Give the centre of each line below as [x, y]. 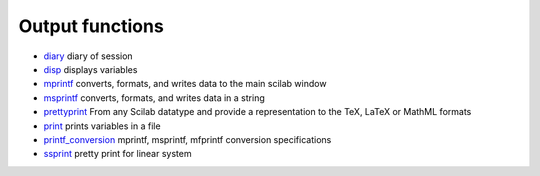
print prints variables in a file [102, 126]
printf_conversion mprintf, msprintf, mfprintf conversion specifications [187, 139]
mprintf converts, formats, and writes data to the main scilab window [185, 84]
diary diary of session [88, 56]
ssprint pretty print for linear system [117, 154]
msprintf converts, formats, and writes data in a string [154, 97]
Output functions [91, 26]
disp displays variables [90, 69]
